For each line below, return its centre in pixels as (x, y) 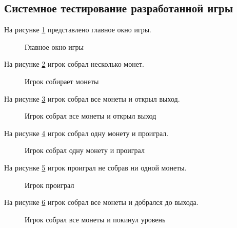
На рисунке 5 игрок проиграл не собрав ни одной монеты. (95, 167)
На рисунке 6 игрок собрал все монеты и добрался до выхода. (101, 202)
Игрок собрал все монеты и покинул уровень (95, 219)
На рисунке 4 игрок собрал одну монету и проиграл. (86, 133)
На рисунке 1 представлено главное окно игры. (78, 30)
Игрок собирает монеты (62, 81)
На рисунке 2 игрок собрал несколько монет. (74, 64)
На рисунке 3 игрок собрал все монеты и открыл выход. (92, 98)
